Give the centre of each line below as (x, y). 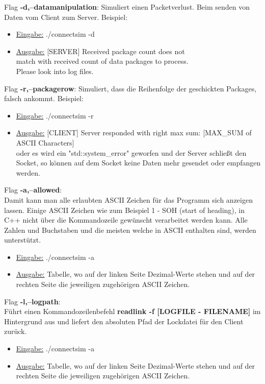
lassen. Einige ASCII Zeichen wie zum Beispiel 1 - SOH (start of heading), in (125, 210)
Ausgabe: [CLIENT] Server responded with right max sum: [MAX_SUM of (134, 133)
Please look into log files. (55, 71)
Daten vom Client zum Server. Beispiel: (66, 17)
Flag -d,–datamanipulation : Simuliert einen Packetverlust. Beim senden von (127, 7)
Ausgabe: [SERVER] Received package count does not (100, 51)
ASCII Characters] (45, 142)
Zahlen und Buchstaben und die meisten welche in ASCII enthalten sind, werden (130, 230)
